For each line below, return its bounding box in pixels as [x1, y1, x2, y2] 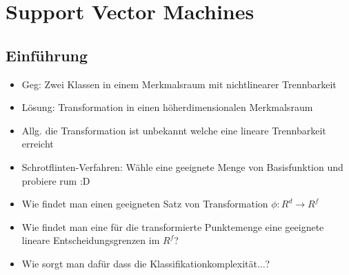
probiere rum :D [21, 173, 90, 187]
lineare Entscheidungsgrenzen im [21, 233, 160, 247]
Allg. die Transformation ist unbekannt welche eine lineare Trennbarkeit [21, 123, 326, 137]
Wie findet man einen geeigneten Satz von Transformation [21, 196, 268, 211]
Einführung [6, 44, 88, 65]
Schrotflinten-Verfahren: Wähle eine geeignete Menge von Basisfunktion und [21, 159, 343, 174]
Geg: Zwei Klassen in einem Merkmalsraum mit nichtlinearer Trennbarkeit [21, 77, 337, 91]
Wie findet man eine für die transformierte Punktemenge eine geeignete [21, 219, 324, 234]
